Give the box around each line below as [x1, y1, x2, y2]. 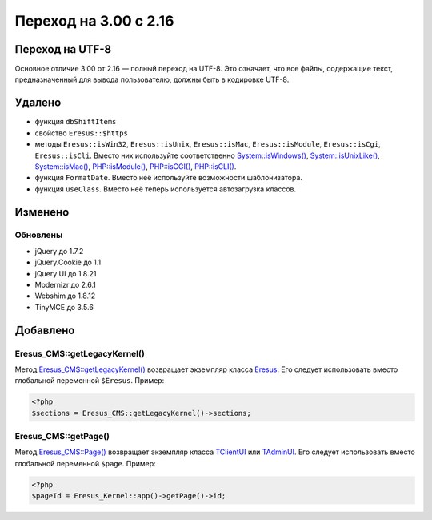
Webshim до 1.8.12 [34, 291, 96, 300]
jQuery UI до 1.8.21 [34, 268, 97, 278]
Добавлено [14, 323, 75, 337]
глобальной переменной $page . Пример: [14, 458, 156, 468]
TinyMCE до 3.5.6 [34, 302, 94, 312]
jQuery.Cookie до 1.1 [34, 257, 102, 268]
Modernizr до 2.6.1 [34, 280, 96, 290]
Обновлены [14, 229, 63, 240]
